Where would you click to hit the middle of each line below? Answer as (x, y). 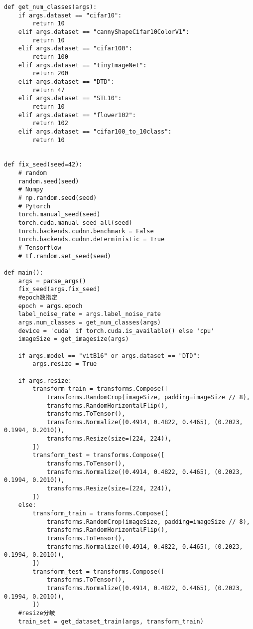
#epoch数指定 (38, 297)
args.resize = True (65, 364)
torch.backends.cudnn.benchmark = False (86, 231)
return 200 (50, 74)
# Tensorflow (40, 248)
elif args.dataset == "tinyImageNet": (82, 65)
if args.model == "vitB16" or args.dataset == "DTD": (109, 356)
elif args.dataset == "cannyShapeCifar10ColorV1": (104, 32)
